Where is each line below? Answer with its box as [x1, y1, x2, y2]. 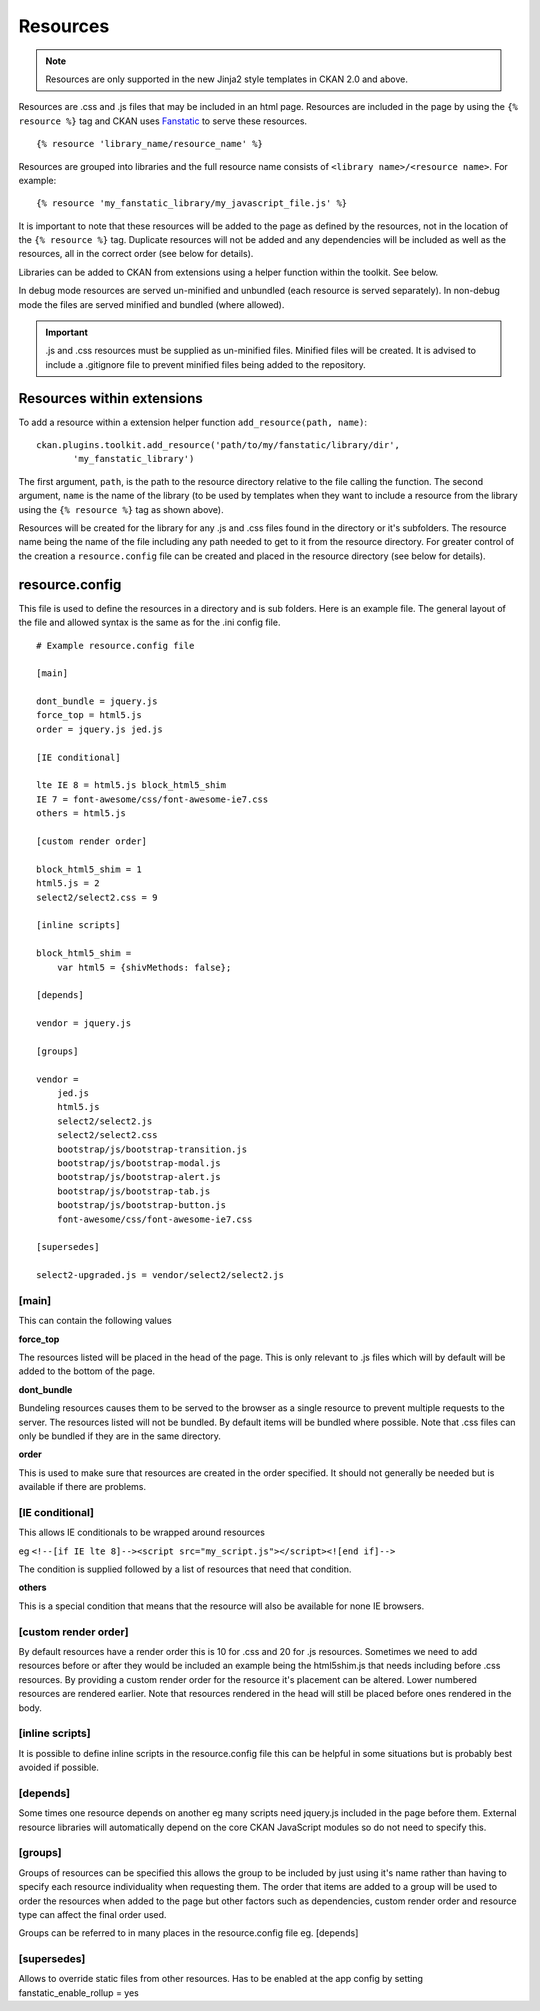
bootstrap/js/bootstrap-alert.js [56, 1171, 222, 1183]
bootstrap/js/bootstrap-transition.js [56, 1143, 248, 1155]
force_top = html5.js [36, 710, 142, 721]
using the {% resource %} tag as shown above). [18, 503, 224, 515]
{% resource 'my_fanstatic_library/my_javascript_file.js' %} [36, 198, 348, 209]
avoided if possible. [18, 1761, 100, 1774]
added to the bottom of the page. [18, 1365, 155, 1377]
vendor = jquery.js [36, 1018, 132, 1029]
